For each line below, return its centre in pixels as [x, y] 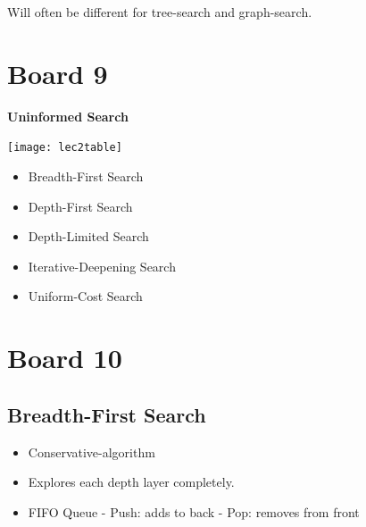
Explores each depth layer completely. [131, 482]
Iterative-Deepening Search [102, 266]
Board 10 [65, 358]
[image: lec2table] [65, 148]
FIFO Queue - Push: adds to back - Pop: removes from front [194, 511]
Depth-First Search [80, 206]
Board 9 [58, 73]
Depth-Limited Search [88, 236]
